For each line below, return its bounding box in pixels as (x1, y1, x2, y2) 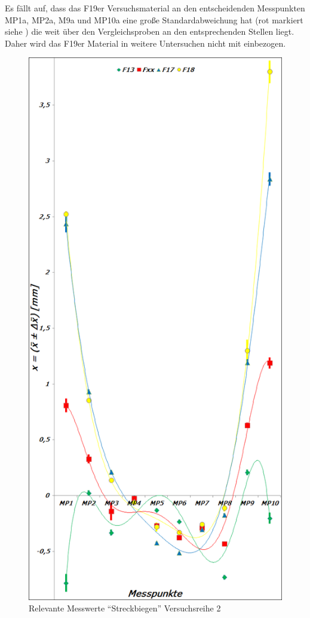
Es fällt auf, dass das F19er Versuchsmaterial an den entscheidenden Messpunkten (5, 2, 305, 14)
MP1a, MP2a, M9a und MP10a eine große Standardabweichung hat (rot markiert (5, 13, 303, 26)
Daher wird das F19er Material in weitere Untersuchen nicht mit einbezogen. (5, 36, 286, 49)
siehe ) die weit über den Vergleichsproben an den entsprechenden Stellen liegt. (5, 25, 294, 38)
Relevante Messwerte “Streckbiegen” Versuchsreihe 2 (29, 602, 221, 614)
